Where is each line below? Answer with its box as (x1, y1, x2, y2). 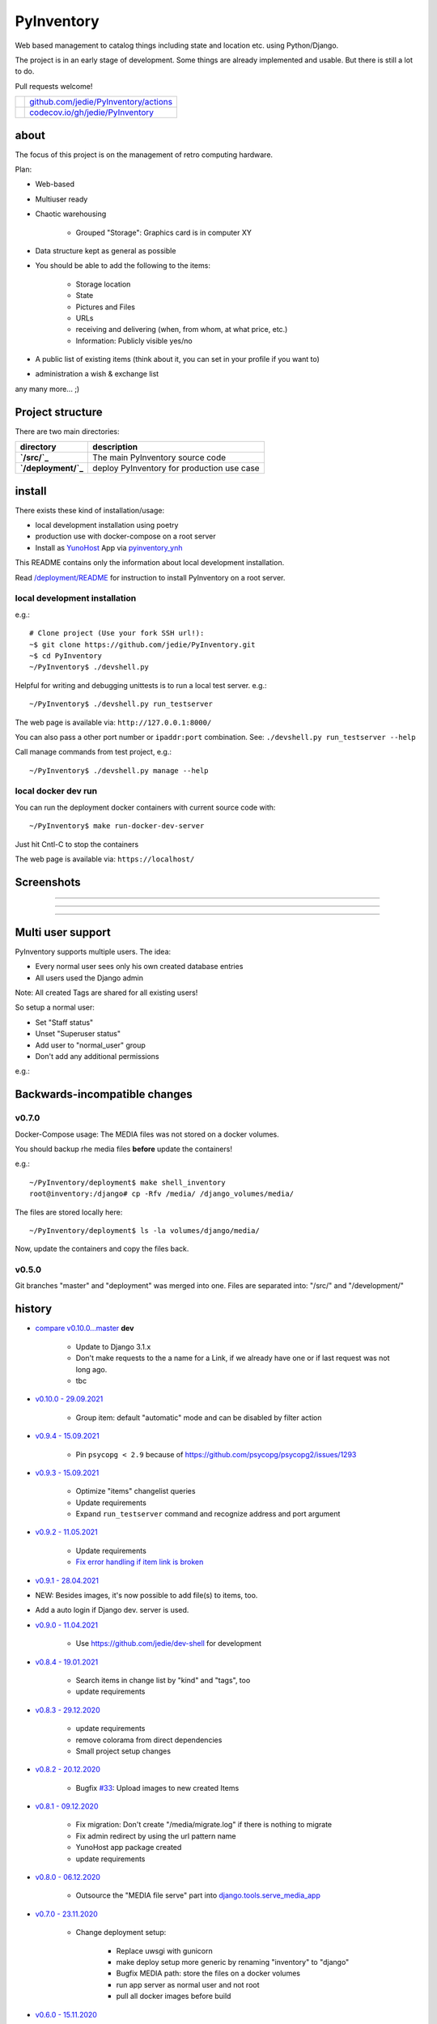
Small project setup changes (75, 1745, 172, 1756)
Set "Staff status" (35, 1017, 94, 1027)
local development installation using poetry (35, 521, 179, 530)
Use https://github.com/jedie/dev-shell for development (75, 1639, 262, 1648)
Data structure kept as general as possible (35, 245, 176, 255)
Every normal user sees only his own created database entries (35, 962, 244, 972)
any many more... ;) (15, 384, 80, 393)
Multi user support (15, 925, 111, 939)
